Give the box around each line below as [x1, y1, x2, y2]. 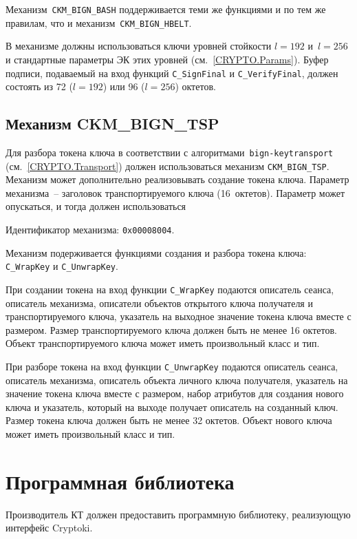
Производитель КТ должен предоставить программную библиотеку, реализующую [6, 507, 351, 521]
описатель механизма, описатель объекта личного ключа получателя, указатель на [6, 372, 348, 387]
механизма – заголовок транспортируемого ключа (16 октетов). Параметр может [6, 185, 345, 200]
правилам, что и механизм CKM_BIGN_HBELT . [6, 15, 192, 30]
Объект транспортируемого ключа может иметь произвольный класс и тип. [6, 336, 320, 350]
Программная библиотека [6, 467, 235, 495]
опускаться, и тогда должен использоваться [6, 199, 186, 213]
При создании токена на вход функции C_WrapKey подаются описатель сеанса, [6, 282, 334, 296]
